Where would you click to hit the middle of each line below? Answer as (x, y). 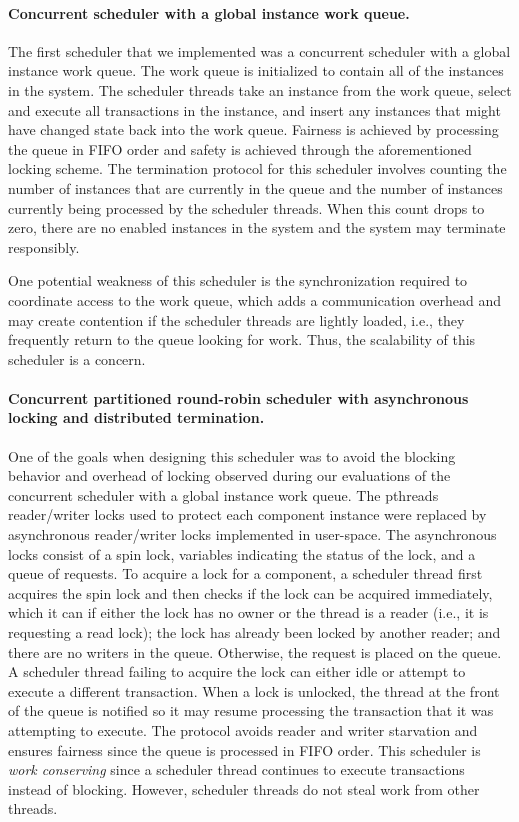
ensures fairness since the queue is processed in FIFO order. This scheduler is (244, 749)
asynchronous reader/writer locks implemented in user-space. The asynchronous (252, 534)
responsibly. (44, 246)
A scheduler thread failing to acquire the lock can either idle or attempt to (237, 671)
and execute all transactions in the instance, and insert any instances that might (254, 109)
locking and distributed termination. (136, 417)
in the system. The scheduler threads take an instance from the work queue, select (260, 89)
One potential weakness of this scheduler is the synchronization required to (238, 280)
